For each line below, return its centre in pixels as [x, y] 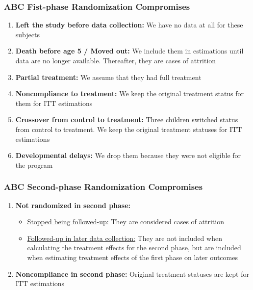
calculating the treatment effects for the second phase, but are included [134, 248]
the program [34, 165]
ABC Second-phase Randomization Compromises [103, 187]
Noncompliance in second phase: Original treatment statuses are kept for [132, 274]
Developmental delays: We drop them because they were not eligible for [128, 155]
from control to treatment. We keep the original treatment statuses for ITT [129, 129]
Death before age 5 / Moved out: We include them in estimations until [129, 51]
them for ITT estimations [54, 103]
